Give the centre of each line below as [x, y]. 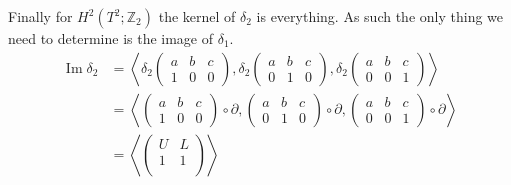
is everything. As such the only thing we [380, 16]
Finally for [40, 16]
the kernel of [197, 16]
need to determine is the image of [111, 38]
